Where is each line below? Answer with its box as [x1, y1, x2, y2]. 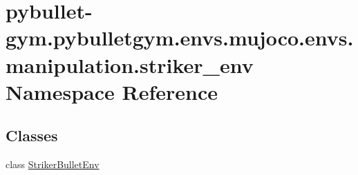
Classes [6, 125, 58, 146]
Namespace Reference [6, 77, 218, 105]
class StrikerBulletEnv [6, 157, 100, 172]
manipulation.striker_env [6, 50, 254, 79]
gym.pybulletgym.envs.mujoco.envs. [6, 23, 354, 52]
